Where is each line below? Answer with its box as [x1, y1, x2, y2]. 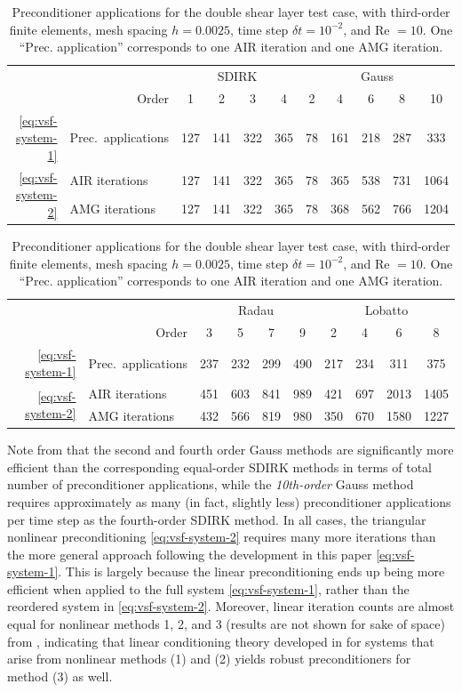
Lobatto [364, 301, 409, 319]
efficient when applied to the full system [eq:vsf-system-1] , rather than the [7, 579, 410, 598]
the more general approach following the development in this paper [7, 544, 372, 563]
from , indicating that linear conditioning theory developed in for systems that [7, 632, 434, 650]
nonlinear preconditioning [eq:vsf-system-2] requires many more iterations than [7, 527, 436, 546]
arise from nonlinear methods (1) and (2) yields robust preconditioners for [7, 649, 411, 668]
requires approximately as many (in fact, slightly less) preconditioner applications [7, 492, 451, 511]
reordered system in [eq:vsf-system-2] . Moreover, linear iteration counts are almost [7, 597, 455, 616]
